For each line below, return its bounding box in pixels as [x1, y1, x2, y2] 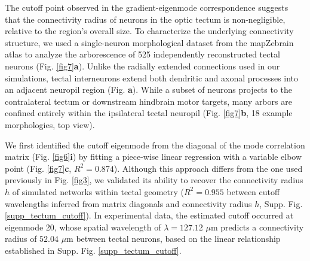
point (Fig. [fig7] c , [5, 162, 72, 174]
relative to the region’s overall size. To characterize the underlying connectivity [5, 25, 294, 37]
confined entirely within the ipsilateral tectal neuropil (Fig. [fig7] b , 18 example [5, 107, 293, 119]
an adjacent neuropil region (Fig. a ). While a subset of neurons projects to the [5, 83, 293, 96]
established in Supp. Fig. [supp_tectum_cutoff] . [5, 244, 182, 256]
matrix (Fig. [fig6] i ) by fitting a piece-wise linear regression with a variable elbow [5, 150, 302, 163]
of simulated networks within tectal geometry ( [12, 185, 184, 198]
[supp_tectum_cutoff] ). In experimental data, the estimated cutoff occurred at [5, 209, 294, 221]
